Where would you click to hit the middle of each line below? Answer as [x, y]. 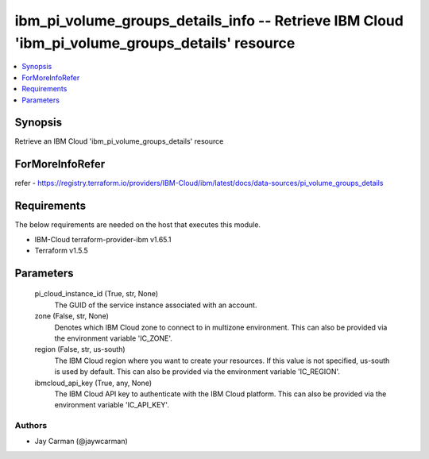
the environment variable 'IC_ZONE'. [113, 338]
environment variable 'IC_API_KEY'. [112, 405]
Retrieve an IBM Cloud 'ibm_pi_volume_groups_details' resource [119, 141]
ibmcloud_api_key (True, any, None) [93, 383]
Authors [31, 426]
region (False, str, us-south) [80, 349]
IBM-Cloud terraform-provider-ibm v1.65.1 [103, 239]
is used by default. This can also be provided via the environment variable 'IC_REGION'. [197, 372]
